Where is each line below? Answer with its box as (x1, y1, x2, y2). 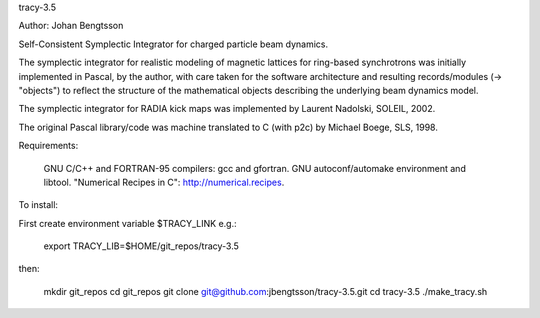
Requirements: (18, 140, 79, 152)
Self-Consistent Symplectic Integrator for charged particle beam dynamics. (18, 38, 329, 50)
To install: (18, 199, 59, 211)
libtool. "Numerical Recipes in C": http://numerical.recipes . (43, 176, 285, 188)
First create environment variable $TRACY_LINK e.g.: (18, 217, 237, 229)
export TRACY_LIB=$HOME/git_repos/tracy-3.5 (43, 240, 240, 252)
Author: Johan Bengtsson (18, 20, 124, 32)
